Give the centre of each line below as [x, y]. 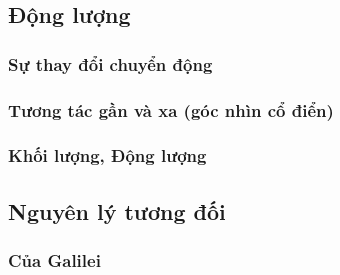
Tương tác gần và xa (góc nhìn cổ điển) [171, 109]
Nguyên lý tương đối [117, 210]
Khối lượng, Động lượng [107, 155]
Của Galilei [54, 260]
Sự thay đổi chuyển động [110, 63]
